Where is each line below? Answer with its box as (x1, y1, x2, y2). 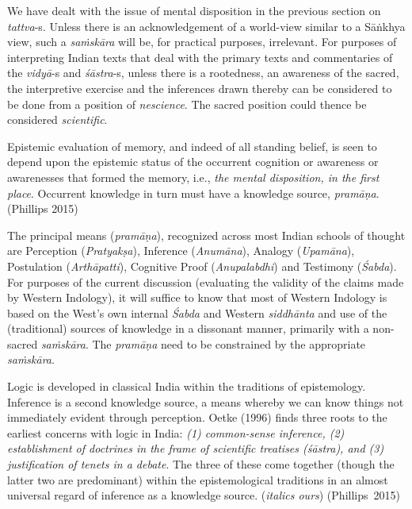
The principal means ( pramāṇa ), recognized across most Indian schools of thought (7, 226, 406, 243)
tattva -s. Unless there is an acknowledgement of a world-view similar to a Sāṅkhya (7, 17, 406, 34)
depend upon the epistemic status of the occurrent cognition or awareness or (7, 153, 379, 170)
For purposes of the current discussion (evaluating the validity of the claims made (7, 273, 404, 290)
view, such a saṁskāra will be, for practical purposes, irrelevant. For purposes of (7, 33, 397, 50)
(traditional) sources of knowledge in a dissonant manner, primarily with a (7, 320, 369, 337)
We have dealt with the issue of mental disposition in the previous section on (7, 2, 381, 18)
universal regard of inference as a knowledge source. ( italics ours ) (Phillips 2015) (7, 487, 400, 503)
